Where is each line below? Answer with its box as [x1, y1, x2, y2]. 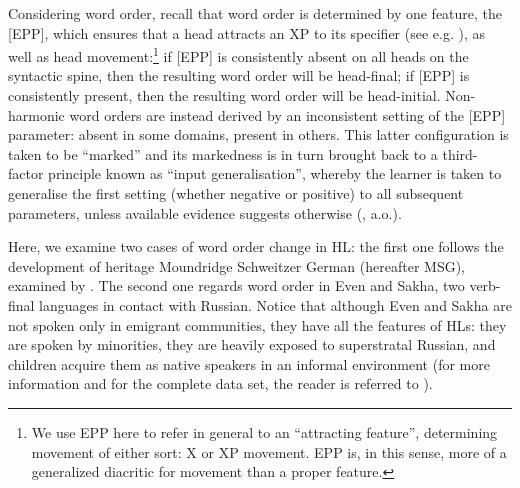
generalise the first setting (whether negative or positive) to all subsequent [8, 183, 464, 203]
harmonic [8, 104, 65, 125]
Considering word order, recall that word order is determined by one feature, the [8, 3, 503, 23]
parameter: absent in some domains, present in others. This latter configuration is [8, 124, 509, 145]
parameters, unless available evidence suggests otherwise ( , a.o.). [8, 202, 402, 223]
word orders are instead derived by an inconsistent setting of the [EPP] [69, 104, 506, 125]
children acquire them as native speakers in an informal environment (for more [8, 353, 490, 374]
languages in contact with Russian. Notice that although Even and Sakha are [39, 294, 512, 315]
